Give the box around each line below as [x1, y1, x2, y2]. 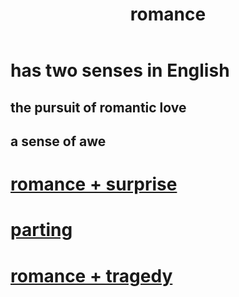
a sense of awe [10, 133, 107, 150]
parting [10, 219, 73, 242]
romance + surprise [10, 173, 178, 196]
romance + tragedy [10, 264, 173, 287]
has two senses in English [10, 59, 230, 82]
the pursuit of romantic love [10, 99, 187, 116]
